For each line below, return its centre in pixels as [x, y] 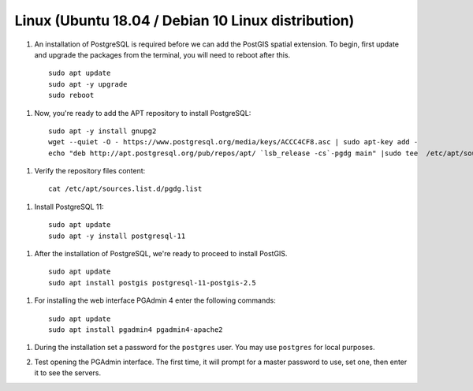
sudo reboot [71, 95]
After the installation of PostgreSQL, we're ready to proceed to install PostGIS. [161, 254]
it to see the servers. [68, 373]
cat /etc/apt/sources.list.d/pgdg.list [125, 189]
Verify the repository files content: [90, 171]
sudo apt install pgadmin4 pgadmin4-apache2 [136, 330]
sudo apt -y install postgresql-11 [117, 236]
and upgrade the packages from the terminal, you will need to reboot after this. [162, 54]
